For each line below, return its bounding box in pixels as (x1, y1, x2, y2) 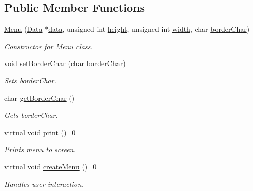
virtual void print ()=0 (4, 126, 76, 137)
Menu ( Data (4, 24, 43, 34)
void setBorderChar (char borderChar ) (4, 58, 126, 69)
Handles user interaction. (4, 178, 84, 189)
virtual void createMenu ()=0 (4, 161, 97, 172)
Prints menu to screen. (4, 144, 76, 155)
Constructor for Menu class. (4, 40, 93, 51)
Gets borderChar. (4, 110, 58, 120)
